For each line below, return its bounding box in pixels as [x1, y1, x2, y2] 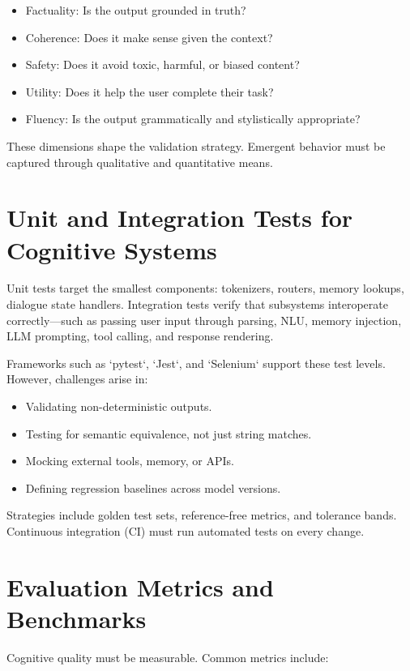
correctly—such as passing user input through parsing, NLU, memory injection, [6, 311, 402, 328]
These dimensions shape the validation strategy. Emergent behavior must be [6, 137, 386, 154]
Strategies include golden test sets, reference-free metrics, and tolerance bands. [6, 506, 397, 524]
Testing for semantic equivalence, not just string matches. [25, 425, 312, 442]
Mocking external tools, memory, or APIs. [25, 452, 234, 469]
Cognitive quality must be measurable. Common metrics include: [6, 648, 329, 665]
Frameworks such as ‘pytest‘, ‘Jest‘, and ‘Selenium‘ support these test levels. [6, 354, 386, 371]
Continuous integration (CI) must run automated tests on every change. [6, 523, 365, 539]
